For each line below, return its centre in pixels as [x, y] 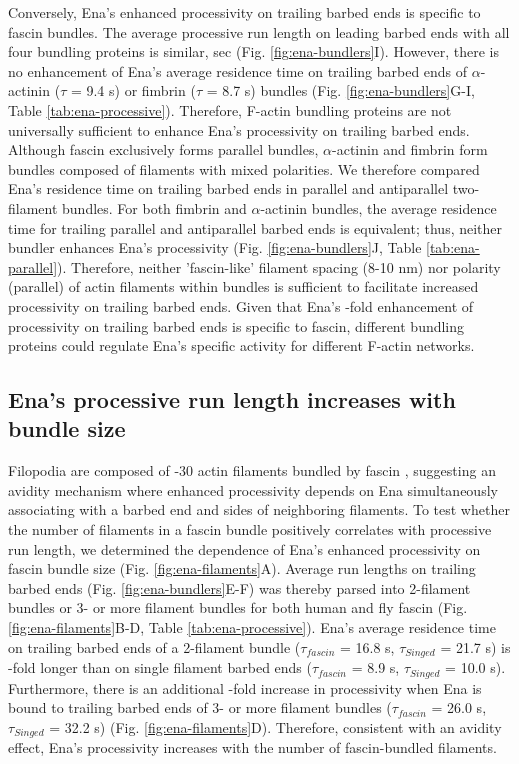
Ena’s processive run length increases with [232, 399]
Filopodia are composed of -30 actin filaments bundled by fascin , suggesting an [252, 470]
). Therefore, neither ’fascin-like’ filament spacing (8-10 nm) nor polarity [279, 266]
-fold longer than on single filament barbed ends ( [160, 667]
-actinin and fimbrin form [410, 149]
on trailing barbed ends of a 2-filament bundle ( [154, 646]
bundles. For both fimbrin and [154, 207]
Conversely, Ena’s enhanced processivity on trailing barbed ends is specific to [244, 12]
